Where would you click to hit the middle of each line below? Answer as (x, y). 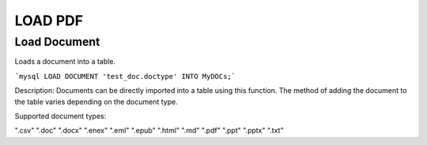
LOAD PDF (49, 20)
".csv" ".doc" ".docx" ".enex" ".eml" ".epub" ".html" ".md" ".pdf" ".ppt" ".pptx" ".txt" (149, 131)
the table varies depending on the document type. (96, 102)
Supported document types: (60, 116)
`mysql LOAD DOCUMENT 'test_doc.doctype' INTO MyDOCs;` (125, 76)
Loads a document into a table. (65, 61)
